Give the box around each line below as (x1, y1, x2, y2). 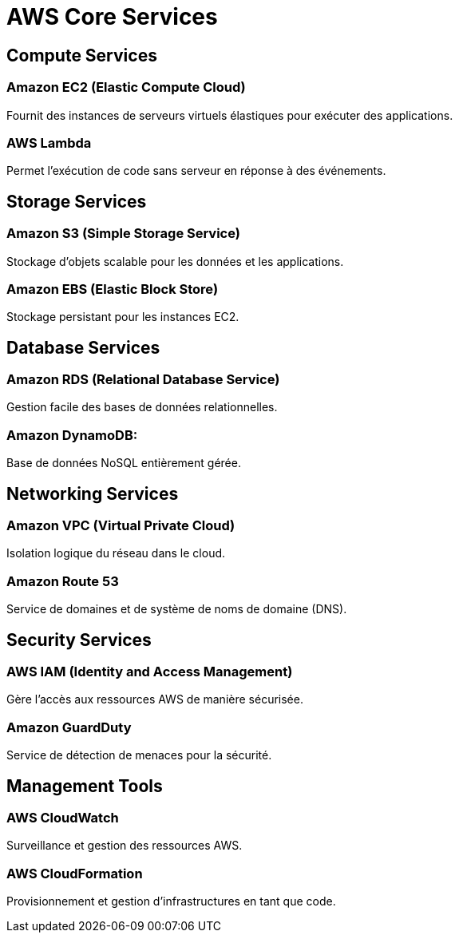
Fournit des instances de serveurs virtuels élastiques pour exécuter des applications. (6, 108, 453, 122)
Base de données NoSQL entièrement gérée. (6, 456, 241, 470)
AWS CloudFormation (6, 865, 143, 882)
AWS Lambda (6, 134, 92, 151)
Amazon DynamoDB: (6, 426, 138, 443)
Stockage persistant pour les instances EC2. (6, 310, 239, 324)
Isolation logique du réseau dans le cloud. (6, 546, 226, 561)
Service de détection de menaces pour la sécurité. (6, 748, 272, 763)
